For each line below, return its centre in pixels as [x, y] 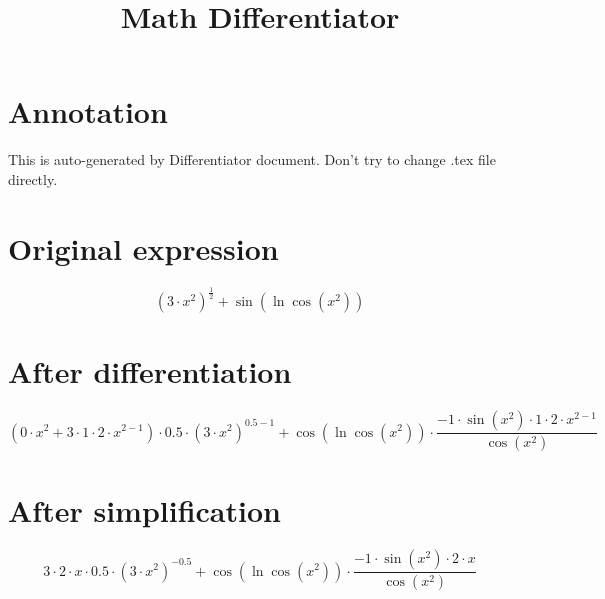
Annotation [88, 111]
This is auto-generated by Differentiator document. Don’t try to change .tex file [252, 159]
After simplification [144, 510]
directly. [33, 178]
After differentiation [150, 371]
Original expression [143, 247]
